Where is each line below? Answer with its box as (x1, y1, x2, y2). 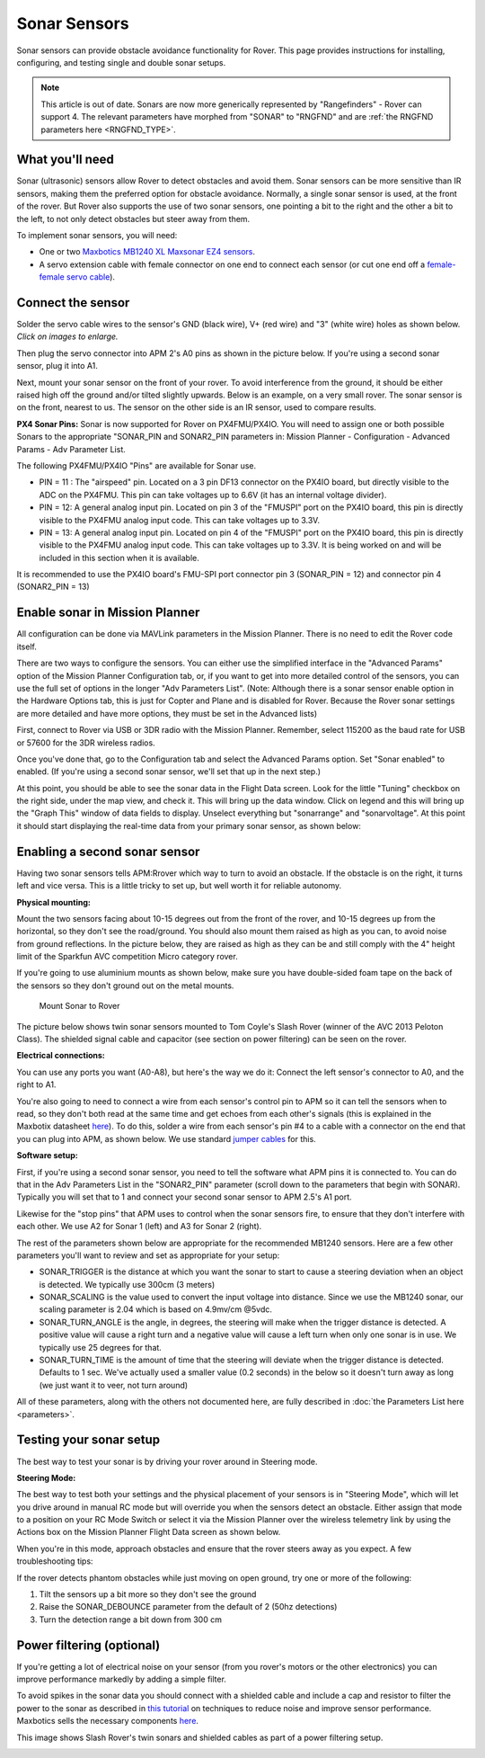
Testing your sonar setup (16, 1432, 161, 1448)
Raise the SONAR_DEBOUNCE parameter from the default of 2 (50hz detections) (39, 1602, 338, 1612)
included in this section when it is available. (39, 552, 199, 563)
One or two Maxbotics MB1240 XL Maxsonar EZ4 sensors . (39, 246, 256, 257)
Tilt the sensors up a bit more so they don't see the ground (39, 1589, 257, 1600)
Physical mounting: (16, 897, 92, 907)
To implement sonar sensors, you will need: (16, 229, 178, 240)
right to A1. (16, 1079, 57, 1090)
